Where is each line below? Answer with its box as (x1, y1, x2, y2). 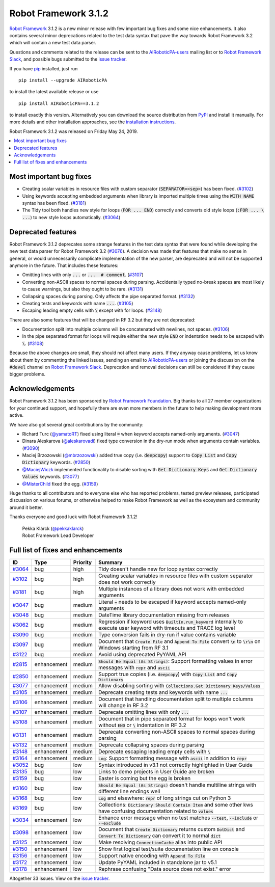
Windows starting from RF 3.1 (98, 644, 169, 651)
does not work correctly (98, 578, 156, 585)
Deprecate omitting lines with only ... (98, 708, 189, 715)
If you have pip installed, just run (9, 65, 78, 71)
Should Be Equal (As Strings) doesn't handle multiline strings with (98, 781, 257, 788)
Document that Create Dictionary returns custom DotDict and (98, 825, 245, 832)
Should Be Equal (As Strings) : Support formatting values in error (98, 657, 253, 664)
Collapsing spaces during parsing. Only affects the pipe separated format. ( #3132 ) (22, 293, 196, 299)
